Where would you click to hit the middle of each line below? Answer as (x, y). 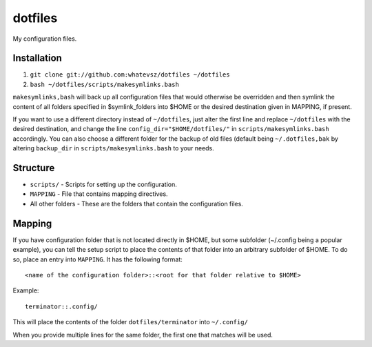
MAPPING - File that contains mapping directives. (99, 194)
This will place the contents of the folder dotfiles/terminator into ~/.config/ (130, 322)
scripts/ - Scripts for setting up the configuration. (103, 185)
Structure (34, 168)
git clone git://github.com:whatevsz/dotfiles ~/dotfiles (130, 75)
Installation (37, 58)
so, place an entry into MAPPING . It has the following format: (97, 259)
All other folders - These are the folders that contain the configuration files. (137, 204)
